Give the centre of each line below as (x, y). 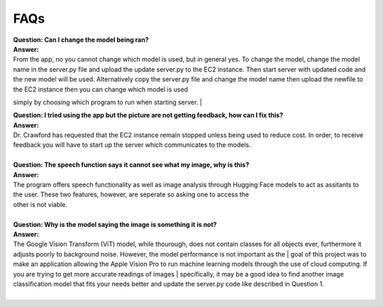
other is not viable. (40, 204)
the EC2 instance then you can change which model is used (100, 89)
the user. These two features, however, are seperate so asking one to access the (131, 194)
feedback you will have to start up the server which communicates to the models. (132, 145)
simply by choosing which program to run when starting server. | (107, 102)
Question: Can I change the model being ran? (81, 40)
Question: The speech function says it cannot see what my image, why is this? (131, 165)
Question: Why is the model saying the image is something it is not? (115, 224)
